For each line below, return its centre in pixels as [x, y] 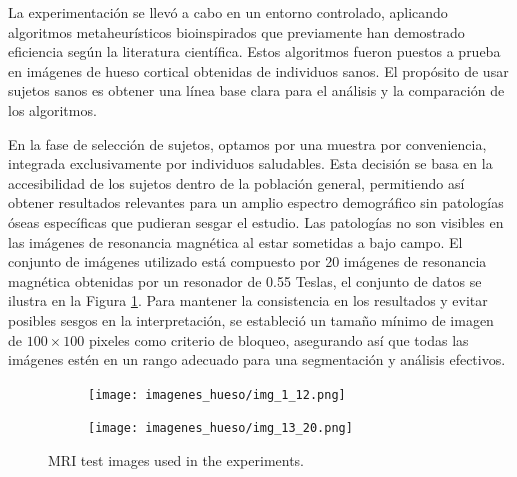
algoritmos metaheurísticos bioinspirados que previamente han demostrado [236, 31]
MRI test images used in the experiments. [176, 460]
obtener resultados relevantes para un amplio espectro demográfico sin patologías [256, 202]
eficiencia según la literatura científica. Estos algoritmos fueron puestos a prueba [254, 51]
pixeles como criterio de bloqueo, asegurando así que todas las [278, 339]
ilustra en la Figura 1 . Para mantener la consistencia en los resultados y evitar [248, 300]
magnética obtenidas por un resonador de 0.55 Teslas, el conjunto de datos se [245, 280]
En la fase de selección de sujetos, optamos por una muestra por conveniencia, [247, 143]
